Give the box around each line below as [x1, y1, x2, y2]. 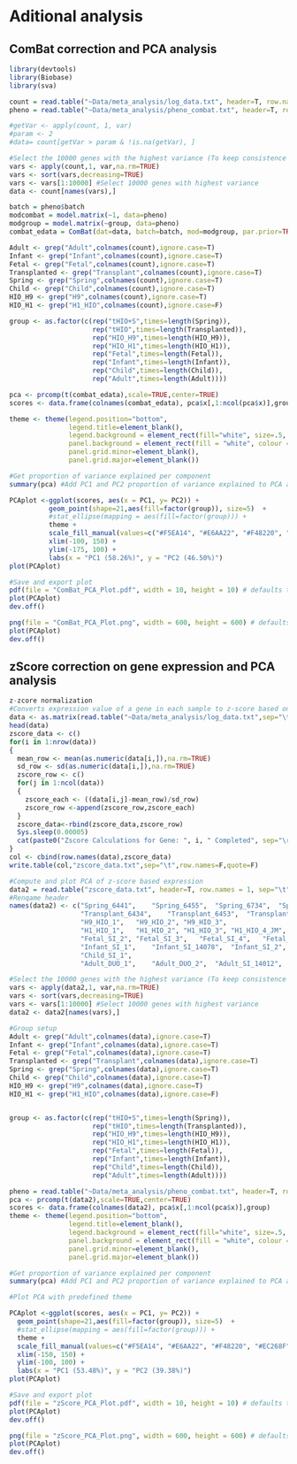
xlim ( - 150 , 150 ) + [17, 1350, 86, 1359]
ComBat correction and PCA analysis [9, 42, 217, 57]
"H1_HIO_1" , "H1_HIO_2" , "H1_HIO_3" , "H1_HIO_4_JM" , [80, 926, 287, 935]
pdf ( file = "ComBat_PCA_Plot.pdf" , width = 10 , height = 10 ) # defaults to [9, 586, 294, 594]
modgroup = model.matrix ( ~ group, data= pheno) [9, 219, 179, 228]
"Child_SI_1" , [80, 951, 133, 960]
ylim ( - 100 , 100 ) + [17, 1358, 86, 1368]
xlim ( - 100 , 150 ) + [48, 537, 117, 546]
